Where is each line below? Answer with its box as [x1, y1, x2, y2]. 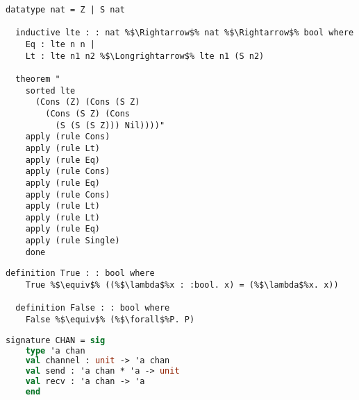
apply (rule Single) [25, 236, 120, 246]
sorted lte [25, 85, 76, 96]
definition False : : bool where [15, 303, 170, 313]
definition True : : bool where [6, 268, 155, 279]
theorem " [15, 73, 60, 84]
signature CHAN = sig [6, 335, 106, 345]
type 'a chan [25, 345, 85, 356]
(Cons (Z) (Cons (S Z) [35, 97, 140, 107]
